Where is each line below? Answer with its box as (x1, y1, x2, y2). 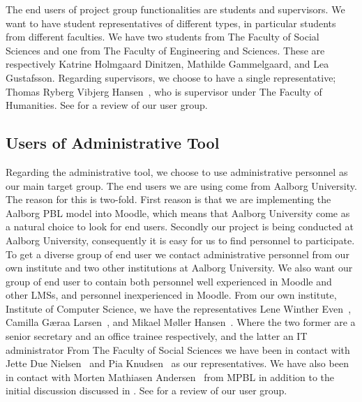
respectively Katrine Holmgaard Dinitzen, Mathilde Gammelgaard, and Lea (6, 57, 329, 71)
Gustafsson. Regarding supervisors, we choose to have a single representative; (6, 70, 336, 84)
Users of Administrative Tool (6, 132, 220, 154)
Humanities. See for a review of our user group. (6, 98, 208, 112)
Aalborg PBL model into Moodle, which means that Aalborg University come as (6, 205, 350, 220)
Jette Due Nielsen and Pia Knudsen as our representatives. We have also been (6, 356, 349, 371)
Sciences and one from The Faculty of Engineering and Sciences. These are (6, 43, 325, 57)
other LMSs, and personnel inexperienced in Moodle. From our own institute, (6, 288, 337, 302)
